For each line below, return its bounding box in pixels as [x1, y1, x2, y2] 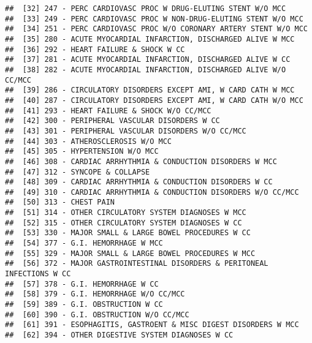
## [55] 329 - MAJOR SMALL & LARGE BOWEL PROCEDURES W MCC [5, 249, 256, 258]
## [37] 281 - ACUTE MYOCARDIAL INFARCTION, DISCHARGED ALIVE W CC [5, 55, 291, 64]
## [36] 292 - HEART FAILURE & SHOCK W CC [5, 45, 185, 54]
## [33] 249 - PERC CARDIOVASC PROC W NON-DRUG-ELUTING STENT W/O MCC [5, 14, 303, 23]
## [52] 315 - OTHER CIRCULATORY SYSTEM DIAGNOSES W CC [5, 218, 242, 227]
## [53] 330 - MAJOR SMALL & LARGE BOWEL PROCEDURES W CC [5, 228, 251, 238]
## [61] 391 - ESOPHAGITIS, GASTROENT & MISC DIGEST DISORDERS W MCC [5, 320, 299, 330]
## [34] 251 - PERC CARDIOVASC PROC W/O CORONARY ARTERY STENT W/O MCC [5, 24, 308, 34]
